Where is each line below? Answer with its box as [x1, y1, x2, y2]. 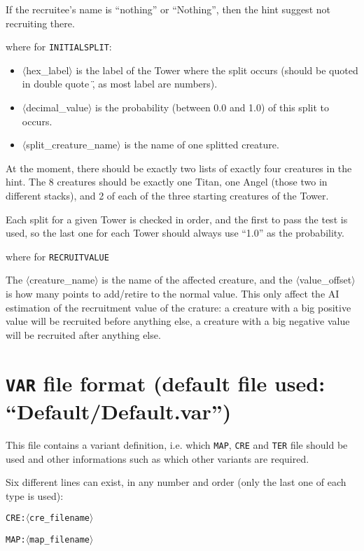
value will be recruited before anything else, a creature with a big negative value [6, 314, 350, 328]
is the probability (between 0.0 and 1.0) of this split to [95, 100, 329, 115]
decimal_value [26, 100, 88, 115]
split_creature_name [26, 137, 118, 152]
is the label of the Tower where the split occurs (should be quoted [76, 62, 358, 77]
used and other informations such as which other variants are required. [6, 451, 309, 466]
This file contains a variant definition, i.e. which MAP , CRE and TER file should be [6, 437, 348, 452]
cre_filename [29, 513, 90, 524]
